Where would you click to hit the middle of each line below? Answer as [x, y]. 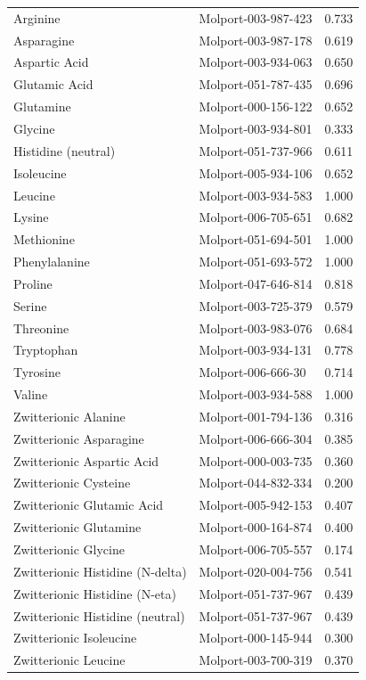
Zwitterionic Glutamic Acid [89, 505]
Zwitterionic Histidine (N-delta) [100, 571]
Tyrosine [37, 372]
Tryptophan [46, 350]
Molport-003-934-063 [256, 62]
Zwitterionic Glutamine [77, 527]
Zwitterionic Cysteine [72, 483]
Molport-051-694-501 [256, 239]
